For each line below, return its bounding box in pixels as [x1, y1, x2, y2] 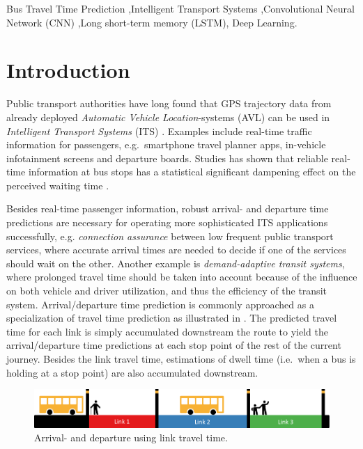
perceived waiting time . [6, 178, 109, 192]
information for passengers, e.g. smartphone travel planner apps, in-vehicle [6, 137, 326, 152]
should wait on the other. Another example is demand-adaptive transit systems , [6, 255, 345, 270]
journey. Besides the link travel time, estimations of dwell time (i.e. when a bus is [6, 352, 356, 365]
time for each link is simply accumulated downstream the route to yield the [6, 324, 328, 338]
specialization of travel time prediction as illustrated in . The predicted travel [6, 310, 337, 325]
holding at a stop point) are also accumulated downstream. [6, 365, 258, 379]
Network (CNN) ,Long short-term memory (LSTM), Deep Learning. [6, 15, 298, 29]
